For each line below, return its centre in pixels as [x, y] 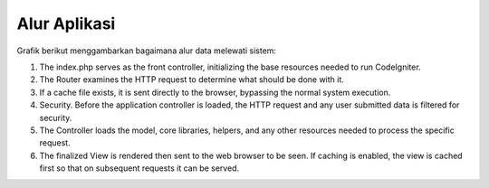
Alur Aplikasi [66, 23]
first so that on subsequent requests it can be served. [139, 168]
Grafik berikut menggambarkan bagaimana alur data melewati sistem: [146, 51]
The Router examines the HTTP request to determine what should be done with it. [192, 80]
